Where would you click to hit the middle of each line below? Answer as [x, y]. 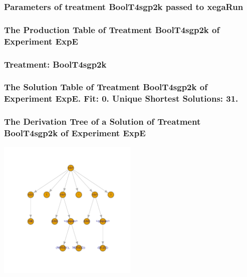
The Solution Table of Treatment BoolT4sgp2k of [106, 87]
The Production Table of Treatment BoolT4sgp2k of [112, 29]
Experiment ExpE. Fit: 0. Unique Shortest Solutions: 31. [121, 98]
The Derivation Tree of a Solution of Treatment [102, 121]
